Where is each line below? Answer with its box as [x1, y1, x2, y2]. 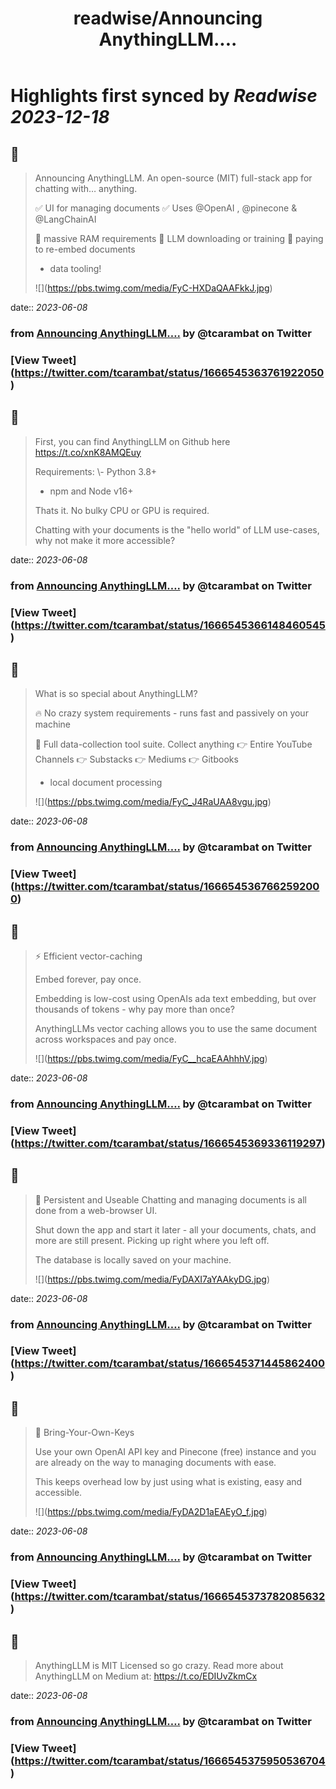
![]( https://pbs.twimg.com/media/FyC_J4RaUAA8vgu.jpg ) [34, 796, 272, 808]
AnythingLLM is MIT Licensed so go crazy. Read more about [34, 1659, 284, 1671]
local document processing [49, 777, 163, 789]
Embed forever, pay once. [34, 973, 142, 985]
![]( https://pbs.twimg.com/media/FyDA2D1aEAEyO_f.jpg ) [34, 1506, 268, 1518]
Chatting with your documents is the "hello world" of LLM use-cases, [34, 523, 320, 536]
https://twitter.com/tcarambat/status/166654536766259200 [14, 880, 320, 894]
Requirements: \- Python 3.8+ [34, 465, 158, 477]
